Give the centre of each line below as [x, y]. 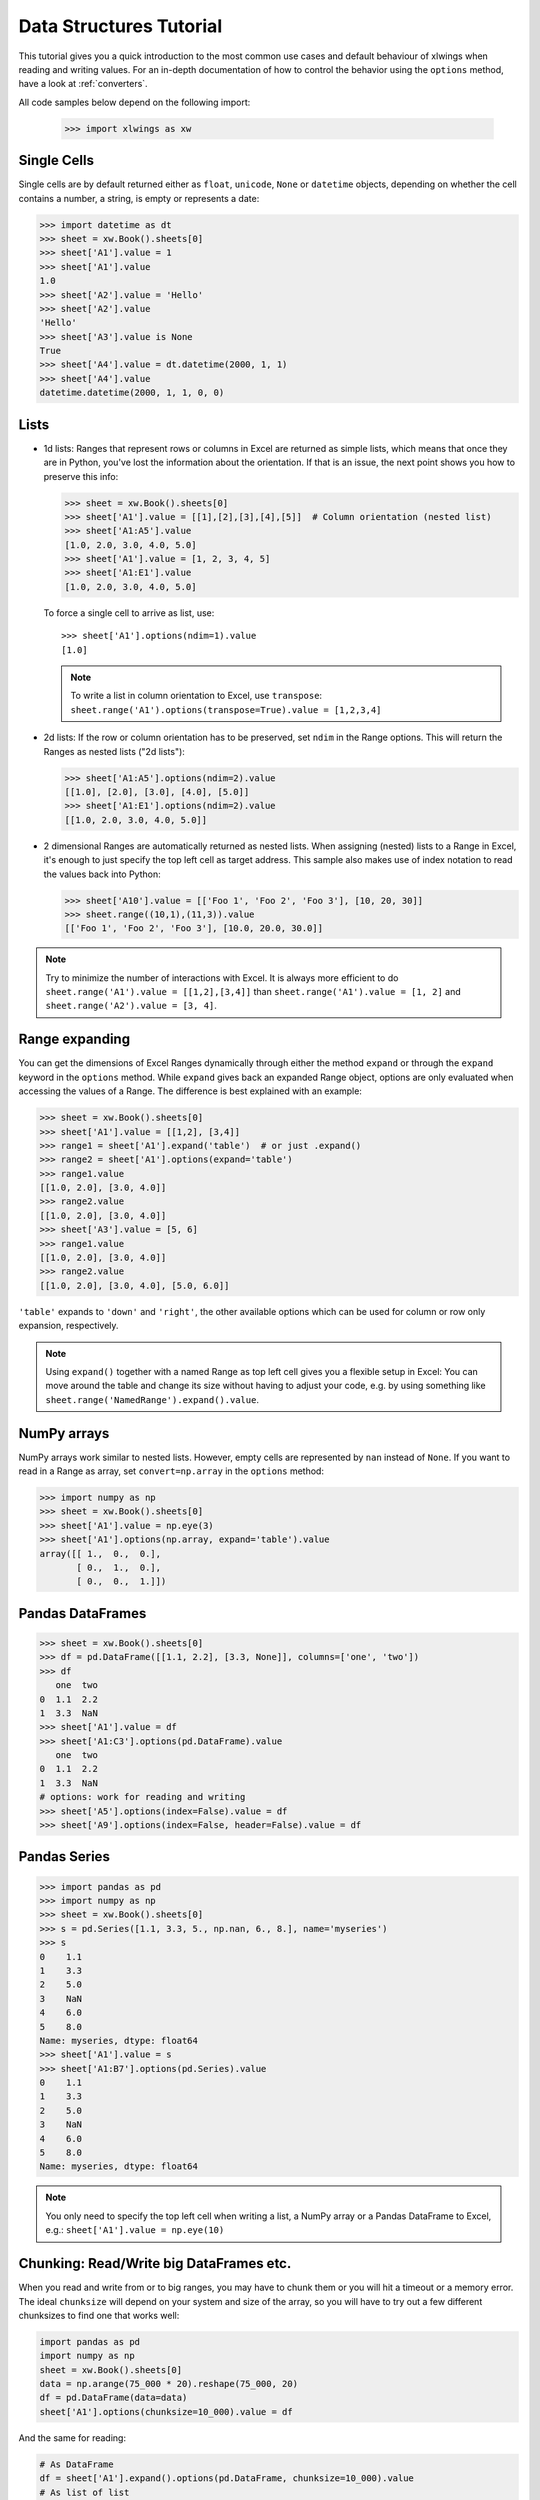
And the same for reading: [72, 2437]
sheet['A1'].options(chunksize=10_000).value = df [166, 2411]
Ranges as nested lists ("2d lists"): [114, 751]
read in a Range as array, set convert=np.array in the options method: [171, 1471]
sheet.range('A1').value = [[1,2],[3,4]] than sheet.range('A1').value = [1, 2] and [253, 992]
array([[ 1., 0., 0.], [100, 1553]
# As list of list [84, 2492]
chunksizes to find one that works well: [99, 2315]
